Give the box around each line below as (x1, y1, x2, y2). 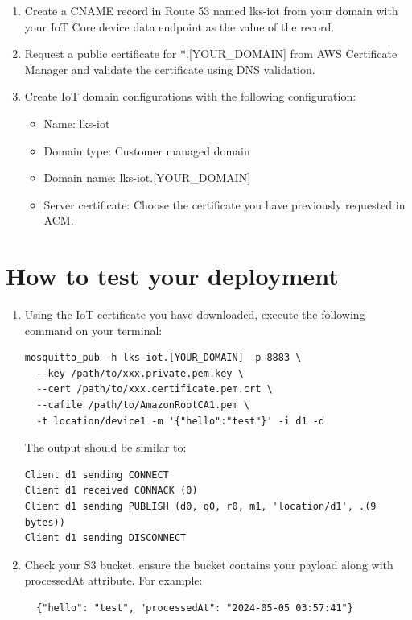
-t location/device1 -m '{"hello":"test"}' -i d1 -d (36, 415, 325, 427)
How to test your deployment (6, 259, 339, 292)
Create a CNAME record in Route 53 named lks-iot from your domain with (24, 2, 398, 19)
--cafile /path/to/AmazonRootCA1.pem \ (36, 399, 249, 411)
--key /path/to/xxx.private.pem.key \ (36, 367, 244, 379)
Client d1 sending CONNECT (24, 469, 169, 481)
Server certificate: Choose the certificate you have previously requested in (43, 196, 406, 213)
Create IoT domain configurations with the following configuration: (24, 88, 356, 105)
